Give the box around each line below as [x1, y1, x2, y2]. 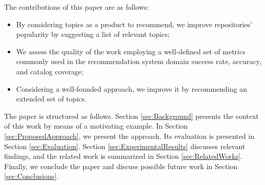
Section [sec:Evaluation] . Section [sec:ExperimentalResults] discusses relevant [4, 140, 246, 151]
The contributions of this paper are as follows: [4, 2, 149, 12]
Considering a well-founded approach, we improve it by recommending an [16, 83, 247, 94]
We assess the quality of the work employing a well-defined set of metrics [16, 46, 246, 56]
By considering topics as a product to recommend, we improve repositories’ [16, 18, 253, 29]
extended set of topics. [16, 93, 87, 104]
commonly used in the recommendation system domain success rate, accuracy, [16, 56, 261, 67]
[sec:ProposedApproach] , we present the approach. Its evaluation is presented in [4, 130, 255, 141]
